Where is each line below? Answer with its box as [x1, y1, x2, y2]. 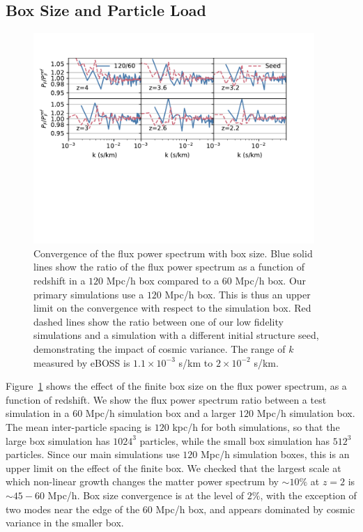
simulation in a [6, 406, 70, 420]
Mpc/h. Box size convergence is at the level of [47, 487, 245, 502]
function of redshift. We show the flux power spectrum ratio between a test [6, 392, 327, 406]
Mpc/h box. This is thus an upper [164, 287, 311, 301]
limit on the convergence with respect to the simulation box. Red [33, 301, 311, 315]
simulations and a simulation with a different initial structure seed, [33, 328, 319, 342]
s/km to [178, 355, 213, 370]
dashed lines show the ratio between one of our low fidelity [33, 314, 284, 328]
